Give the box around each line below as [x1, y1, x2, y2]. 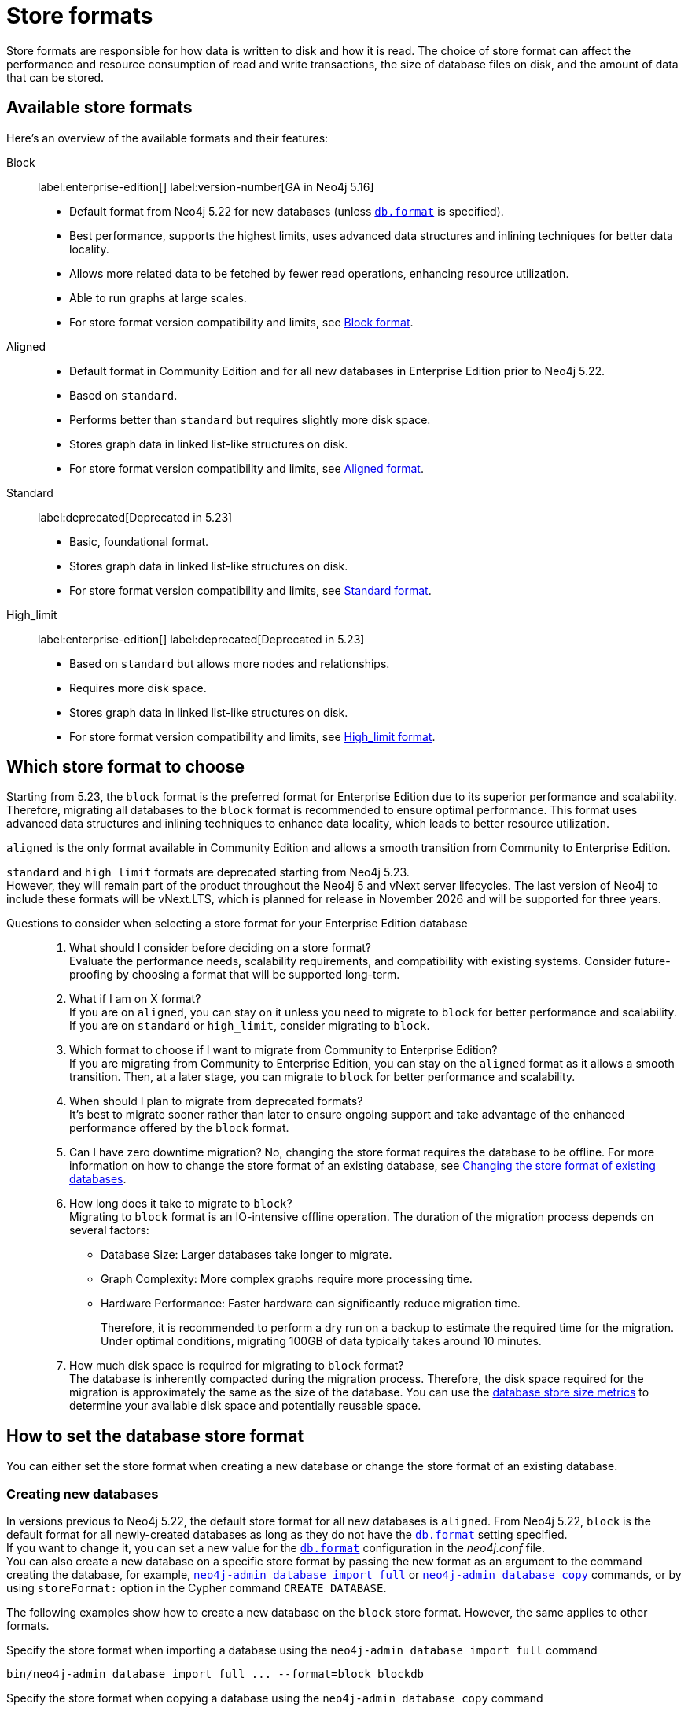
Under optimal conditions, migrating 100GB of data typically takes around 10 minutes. [101, 1334, 542, 1348]
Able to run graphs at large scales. [69, 290, 247, 304]
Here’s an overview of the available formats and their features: [6, 131, 329, 145]
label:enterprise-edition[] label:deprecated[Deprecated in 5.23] [38, 632, 365, 646]
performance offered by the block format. [69, 1121, 289, 1135]
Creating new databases [6, 1485, 159, 1502]
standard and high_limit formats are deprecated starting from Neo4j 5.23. [6, 865, 410, 879]
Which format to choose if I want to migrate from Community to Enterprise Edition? [69, 1043, 498, 1057]
